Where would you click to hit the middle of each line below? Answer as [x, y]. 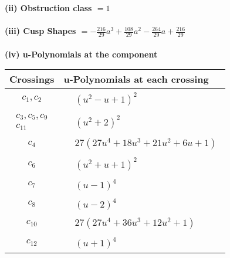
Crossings [32, 79]
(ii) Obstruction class [48, 8]
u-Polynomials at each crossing [136, 79]
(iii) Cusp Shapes [40, 31]
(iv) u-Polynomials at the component [81, 54]
